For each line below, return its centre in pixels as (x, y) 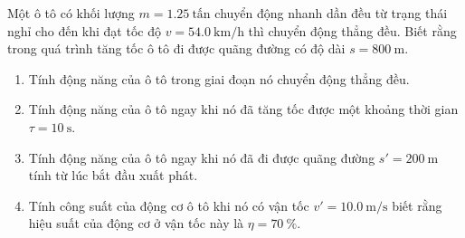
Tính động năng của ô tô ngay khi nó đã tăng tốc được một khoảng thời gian (243, 109)
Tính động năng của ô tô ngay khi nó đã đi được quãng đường (202, 157)
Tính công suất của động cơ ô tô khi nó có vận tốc (169, 205)
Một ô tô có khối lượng (71, 13)
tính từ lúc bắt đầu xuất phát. (113, 175)
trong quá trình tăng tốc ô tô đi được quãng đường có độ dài (176, 48)
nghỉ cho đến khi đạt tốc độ (84, 30)
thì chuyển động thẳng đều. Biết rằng (352, 30)
